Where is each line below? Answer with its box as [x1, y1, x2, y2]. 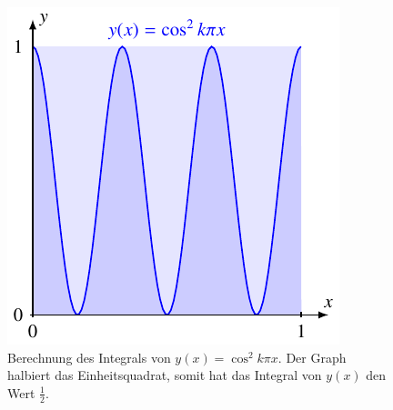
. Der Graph [277, 347, 347, 366]
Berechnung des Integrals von [7, 347, 171, 366]
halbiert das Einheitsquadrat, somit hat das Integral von [7, 365, 322, 385]
